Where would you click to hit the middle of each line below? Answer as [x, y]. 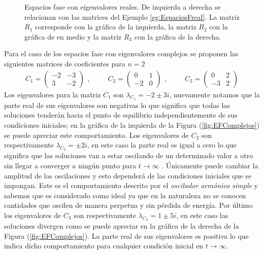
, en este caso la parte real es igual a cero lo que [162, 145]
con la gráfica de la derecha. [178, 36]
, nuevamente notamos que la [214, 94]
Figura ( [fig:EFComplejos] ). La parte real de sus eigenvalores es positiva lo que [126, 235]
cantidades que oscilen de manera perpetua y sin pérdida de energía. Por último [128, 205]
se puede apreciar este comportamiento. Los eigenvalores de [96, 135]
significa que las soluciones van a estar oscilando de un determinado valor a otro [129, 155]
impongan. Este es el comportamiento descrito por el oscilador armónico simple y [131, 185]
